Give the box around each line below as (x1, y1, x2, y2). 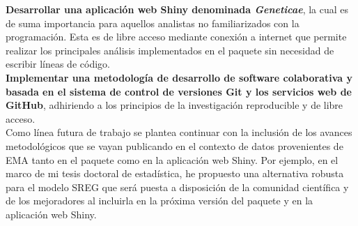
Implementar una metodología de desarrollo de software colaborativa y (6, 70, 352, 84)
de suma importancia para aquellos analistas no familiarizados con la (6, 15, 299, 30)
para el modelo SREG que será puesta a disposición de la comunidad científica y (6, 179, 349, 194)
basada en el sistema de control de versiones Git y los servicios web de (6, 84, 352, 98)
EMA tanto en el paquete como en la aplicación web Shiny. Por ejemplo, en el (6, 152, 338, 167)
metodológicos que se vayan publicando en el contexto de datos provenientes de (6, 138, 343, 153)
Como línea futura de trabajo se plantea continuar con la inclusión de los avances (6, 125, 352, 140)
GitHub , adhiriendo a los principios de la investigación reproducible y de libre (6, 98, 343, 112)
